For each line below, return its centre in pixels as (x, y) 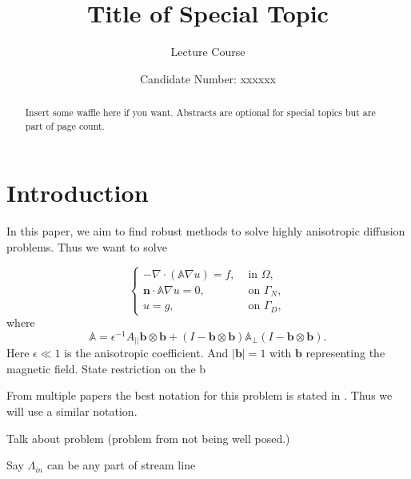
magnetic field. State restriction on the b (106, 368)
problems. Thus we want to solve (87, 246)
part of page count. (65, 125)
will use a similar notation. (72, 411)
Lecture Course (208, 52)
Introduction (78, 193)
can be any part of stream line (121, 465)
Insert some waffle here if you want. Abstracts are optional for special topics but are (200, 113)
